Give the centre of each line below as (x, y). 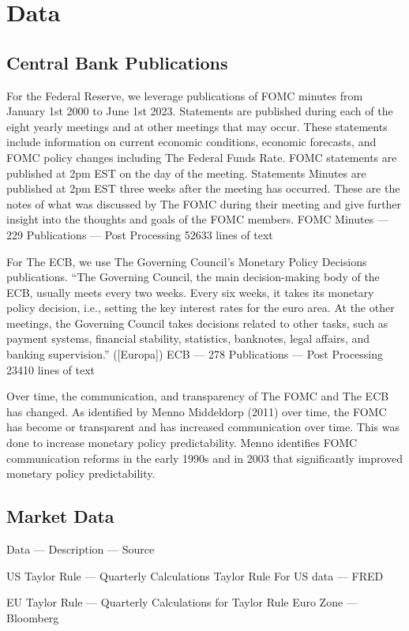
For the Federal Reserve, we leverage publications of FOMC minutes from (185, 95)
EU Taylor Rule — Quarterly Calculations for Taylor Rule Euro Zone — (182, 602)
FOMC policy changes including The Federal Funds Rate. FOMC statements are (202, 157)
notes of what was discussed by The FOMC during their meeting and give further (204, 203)
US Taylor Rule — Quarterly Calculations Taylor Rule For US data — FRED (195, 575)
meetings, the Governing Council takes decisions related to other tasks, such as (197, 323)
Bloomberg (33, 617)
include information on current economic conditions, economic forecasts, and (191, 142)
